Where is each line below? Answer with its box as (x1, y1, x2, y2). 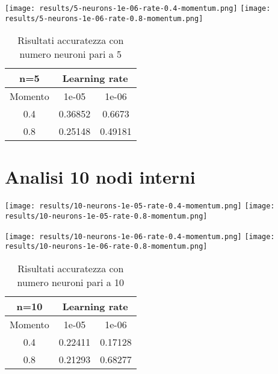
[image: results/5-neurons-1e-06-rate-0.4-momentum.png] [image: (5, 4, 271, 13)
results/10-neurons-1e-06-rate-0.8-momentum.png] (5, 242, 208, 251)
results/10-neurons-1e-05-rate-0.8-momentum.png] (5, 212, 208, 221)
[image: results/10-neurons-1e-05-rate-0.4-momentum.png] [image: (5, 202, 275, 211)
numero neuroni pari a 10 (17, 275, 125, 290)
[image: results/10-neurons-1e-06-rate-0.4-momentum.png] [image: (5, 232, 275, 241)
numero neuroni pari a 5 (19, 47, 122, 61)
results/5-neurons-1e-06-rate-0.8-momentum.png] (5, 14, 203, 23)
